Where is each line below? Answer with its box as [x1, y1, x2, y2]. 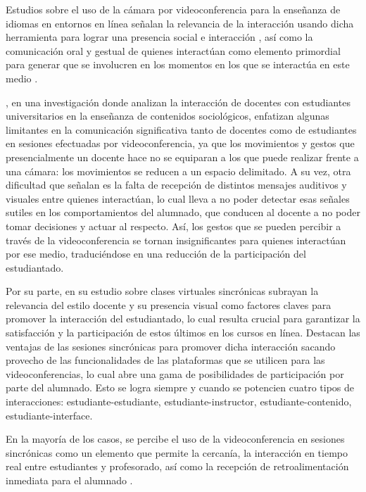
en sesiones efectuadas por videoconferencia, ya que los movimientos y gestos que [6, 136, 355, 151]
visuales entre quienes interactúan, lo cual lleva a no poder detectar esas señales [6, 191, 350, 206]
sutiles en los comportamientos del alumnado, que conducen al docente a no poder [6, 205, 360, 220]
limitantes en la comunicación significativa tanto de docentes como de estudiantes [6, 122, 357, 137]
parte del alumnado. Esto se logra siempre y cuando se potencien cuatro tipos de [6, 380, 354, 395]
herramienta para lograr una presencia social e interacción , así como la [6, 30, 313, 44]
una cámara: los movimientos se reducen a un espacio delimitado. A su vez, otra [6, 163, 351, 178]
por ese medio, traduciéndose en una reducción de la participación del [6, 246, 306, 261]
